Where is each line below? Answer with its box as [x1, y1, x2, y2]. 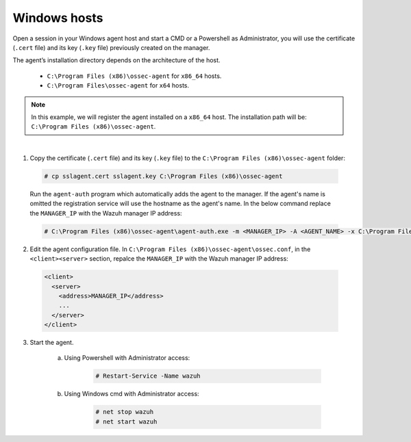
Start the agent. [29, 339, 74, 347]
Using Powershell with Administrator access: [64, 354, 190, 362]
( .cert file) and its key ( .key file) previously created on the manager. [12, 43, 210, 51]
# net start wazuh [95, 417, 158, 426]
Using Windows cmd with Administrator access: [64, 390, 199, 398]
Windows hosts [12, 10, 103, 25]
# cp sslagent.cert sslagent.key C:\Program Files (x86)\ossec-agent [44, 172, 283, 181]
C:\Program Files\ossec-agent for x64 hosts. [47, 81, 190, 90]
